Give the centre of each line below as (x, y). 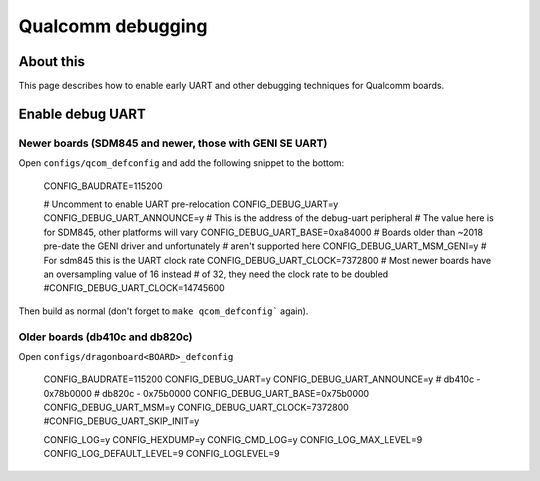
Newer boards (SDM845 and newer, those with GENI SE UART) (173, 143)
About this (51, 61)
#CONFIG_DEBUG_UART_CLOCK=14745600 (134, 288)
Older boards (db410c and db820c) (106, 337)
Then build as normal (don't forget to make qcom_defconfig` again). (163, 311)
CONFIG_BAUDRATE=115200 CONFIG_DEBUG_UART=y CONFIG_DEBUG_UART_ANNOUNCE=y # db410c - (262, 379)
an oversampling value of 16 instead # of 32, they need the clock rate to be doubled (216, 274)
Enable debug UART (82, 113)
